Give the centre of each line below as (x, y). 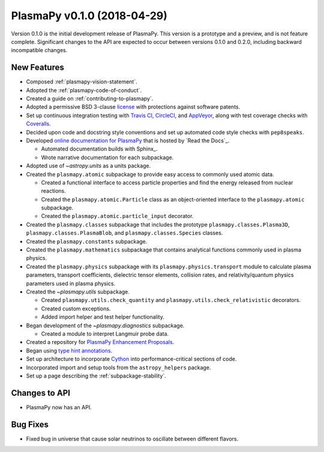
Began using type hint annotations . (69, 351)
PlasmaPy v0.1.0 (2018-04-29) (89, 16)
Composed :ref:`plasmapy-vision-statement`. (82, 82)
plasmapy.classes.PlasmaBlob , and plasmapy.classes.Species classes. (124, 233)
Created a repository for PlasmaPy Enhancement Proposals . (100, 342)
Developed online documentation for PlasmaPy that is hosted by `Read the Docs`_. (128, 140)
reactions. (53, 191)
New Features (37, 68)
